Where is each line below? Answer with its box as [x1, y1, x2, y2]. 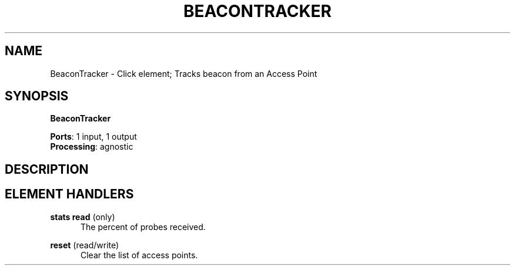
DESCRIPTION [5, 161, 89, 177]
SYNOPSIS [5, 89, 69, 104]
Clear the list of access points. [81, 249, 198, 260]
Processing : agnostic [50, 141, 133, 152]
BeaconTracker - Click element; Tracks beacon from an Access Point [50, 68, 317, 79]
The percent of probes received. [81, 221, 206, 232]
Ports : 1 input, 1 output [50, 131, 137, 142]
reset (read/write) [50, 239, 119, 250]
